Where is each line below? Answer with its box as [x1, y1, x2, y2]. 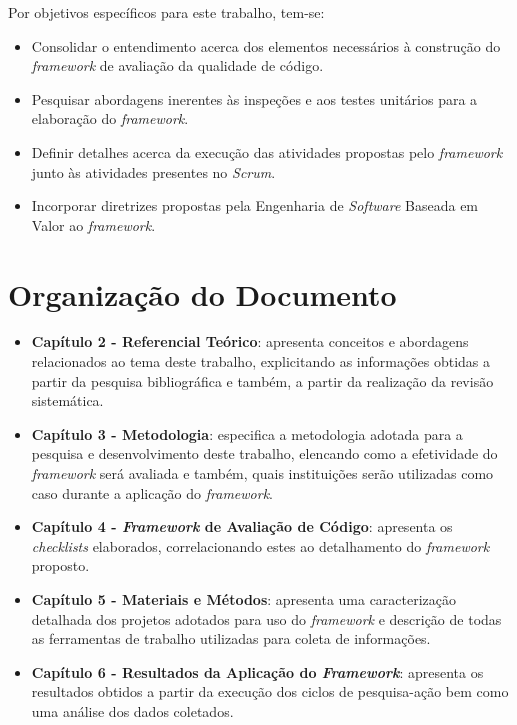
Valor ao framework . [31, 214, 156, 235]
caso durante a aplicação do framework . [31, 482, 273, 503]
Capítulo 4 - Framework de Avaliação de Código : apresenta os [31, 516, 453, 537]
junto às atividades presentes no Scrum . [31, 161, 276, 182]
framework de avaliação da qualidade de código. [31, 55, 324, 76]
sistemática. [31, 390, 104, 411]
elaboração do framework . [31, 108, 189, 129]
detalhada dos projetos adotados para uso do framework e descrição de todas [31, 608, 502, 629]
